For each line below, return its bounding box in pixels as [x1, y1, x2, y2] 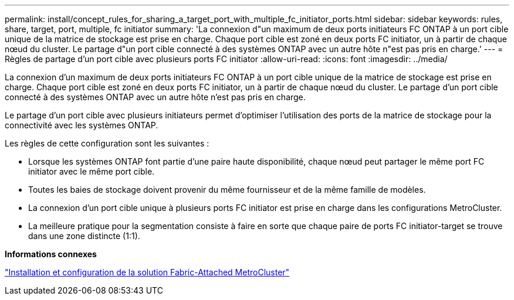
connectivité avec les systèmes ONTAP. [5, 120, 158, 130]
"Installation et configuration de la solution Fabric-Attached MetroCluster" [5, 267, 290, 277]
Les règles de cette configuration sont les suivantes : [5, 138, 209, 148]
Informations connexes [5, 249, 97, 259]
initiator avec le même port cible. [28, 166, 155, 176]
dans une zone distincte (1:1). [28, 231, 140, 241]
